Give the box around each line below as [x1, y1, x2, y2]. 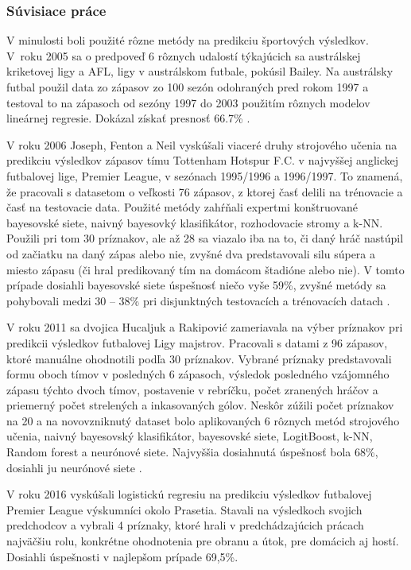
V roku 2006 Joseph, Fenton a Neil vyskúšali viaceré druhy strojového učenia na [6, 136, 397, 153]
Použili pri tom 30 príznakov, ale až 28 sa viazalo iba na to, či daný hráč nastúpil [6, 230, 404, 246]
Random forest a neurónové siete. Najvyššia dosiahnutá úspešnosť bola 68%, [6, 444, 378, 460]
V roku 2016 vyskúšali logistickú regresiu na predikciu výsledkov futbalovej [6, 486, 372, 502]
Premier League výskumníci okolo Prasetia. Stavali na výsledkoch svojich [6, 501, 363, 518]
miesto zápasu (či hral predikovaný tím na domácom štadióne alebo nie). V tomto [6, 261, 405, 277]
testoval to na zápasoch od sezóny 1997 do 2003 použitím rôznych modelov [6, 94, 370, 111]
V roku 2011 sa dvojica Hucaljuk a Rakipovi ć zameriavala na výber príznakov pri [6, 319, 403, 335]
